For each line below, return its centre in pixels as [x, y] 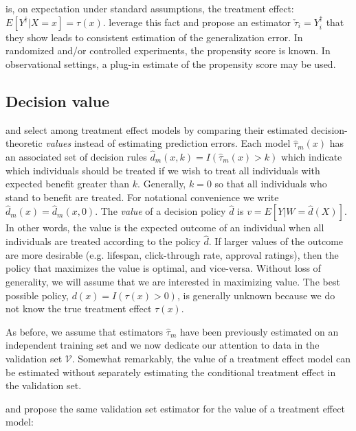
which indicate [312, 156]
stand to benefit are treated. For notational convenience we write [142, 197]
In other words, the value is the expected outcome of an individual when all [165, 228]
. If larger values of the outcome [276, 241]
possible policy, [37, 295]
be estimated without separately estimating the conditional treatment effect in [171, 372]
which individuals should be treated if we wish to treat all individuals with [163, 170]
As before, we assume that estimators [85, 331]
